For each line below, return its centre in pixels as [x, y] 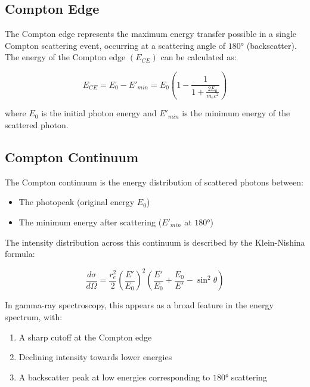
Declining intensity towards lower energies [95, 357]
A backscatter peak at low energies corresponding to [114, 377]
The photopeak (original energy [77, 202]
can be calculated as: [199, 57]
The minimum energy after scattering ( [90, 222]
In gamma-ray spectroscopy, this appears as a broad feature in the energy [139, 305]
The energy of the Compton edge [65, 57]
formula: [20, 254]
